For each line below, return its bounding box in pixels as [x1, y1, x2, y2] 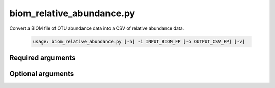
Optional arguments [9, 69, 74, 78]
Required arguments [9, 53, 76, 62]
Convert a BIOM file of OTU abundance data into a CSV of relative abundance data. [9, 25, 184, 31]
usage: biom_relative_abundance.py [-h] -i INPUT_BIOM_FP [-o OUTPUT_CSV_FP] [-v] [33, 38, 245, 45]
